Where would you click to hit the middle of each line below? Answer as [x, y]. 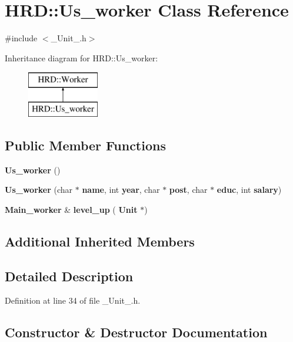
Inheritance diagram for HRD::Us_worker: [81, 57]
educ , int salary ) [249, 190]
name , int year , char [121, 190]
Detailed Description [69, 276]
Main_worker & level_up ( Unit [71, 209]
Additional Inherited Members [100, 241]
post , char [188, 190]
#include [21, 38]
